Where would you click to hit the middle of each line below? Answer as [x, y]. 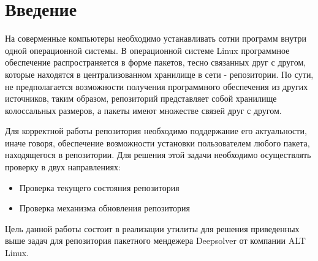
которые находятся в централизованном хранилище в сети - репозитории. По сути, [159, 74]
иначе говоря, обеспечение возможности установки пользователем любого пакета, [157, 142]
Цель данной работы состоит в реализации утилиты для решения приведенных [152, 228]
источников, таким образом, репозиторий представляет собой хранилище [141, 98]
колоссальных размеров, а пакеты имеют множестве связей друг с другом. [143, 110]
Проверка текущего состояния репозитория [99, 187]
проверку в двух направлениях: [63, 167]
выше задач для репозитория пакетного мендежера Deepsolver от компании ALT [155, 240]
